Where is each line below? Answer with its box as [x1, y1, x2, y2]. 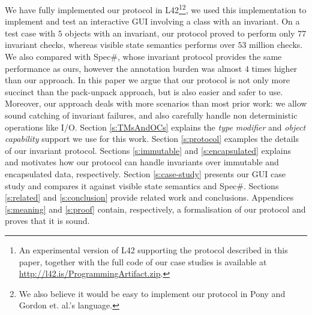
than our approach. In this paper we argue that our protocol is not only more [5, 74, 290, 86]
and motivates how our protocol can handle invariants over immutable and [5, 156, 279, 168]
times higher [251, 62, 298, 74]
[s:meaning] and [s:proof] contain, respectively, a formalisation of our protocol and [5, 202, 306, 215]
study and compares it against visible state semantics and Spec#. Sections [5, 179, 279, 192]
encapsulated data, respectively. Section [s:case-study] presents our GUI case [5, 167, 286, 180]
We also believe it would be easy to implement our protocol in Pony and [19, 287, 286, 299]
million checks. [249, 38, 303, 51]
